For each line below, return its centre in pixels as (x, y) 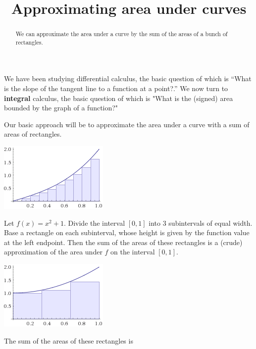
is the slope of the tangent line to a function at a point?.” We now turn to (116, 88)
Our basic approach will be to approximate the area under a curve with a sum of (127, 124)
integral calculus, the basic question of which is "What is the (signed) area (119, 98)
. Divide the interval (94, 223)
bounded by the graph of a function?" (61, 108)
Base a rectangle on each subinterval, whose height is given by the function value (127, 232)
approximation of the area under (53, 252)
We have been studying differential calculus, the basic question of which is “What (128, 78)
